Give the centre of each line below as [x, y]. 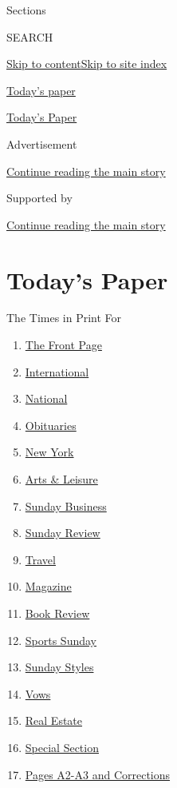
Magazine [48, 586]
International [57, 371]
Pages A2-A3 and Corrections [98, 774]
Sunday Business [66, 505]
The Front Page [63, 345]
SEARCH [30, 36]
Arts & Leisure [61, 479]
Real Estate [54, 720]
